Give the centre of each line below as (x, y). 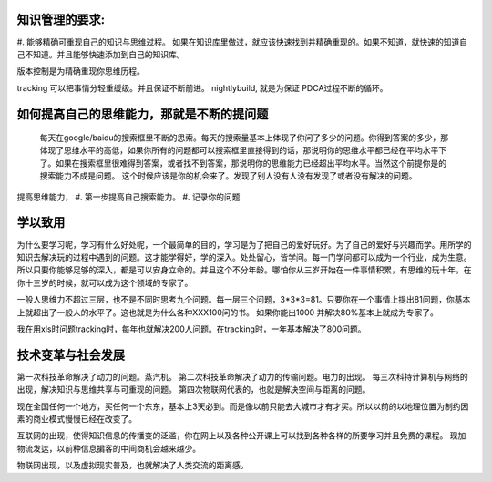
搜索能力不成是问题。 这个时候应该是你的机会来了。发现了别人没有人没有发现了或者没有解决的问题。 (228, 176)
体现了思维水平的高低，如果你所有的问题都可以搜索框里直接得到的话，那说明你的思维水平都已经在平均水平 (239, 150)
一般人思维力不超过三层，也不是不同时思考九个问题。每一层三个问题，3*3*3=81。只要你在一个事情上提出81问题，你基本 (244, 300)
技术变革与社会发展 (71, 355)
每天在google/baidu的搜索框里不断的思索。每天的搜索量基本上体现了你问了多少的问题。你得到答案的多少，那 (244, 138)
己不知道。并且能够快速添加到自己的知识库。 (101, 54)
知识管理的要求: (61, 20)
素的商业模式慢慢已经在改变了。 (77, 418)
